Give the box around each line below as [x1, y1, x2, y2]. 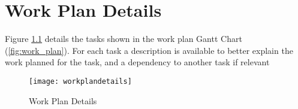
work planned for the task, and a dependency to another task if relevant [5, 56, 270, 68]
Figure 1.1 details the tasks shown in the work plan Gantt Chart [5, 32, 242, 45]
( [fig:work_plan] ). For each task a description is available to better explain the [5, 44, 293, 56]
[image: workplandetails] [29, 77, 132, 86]
